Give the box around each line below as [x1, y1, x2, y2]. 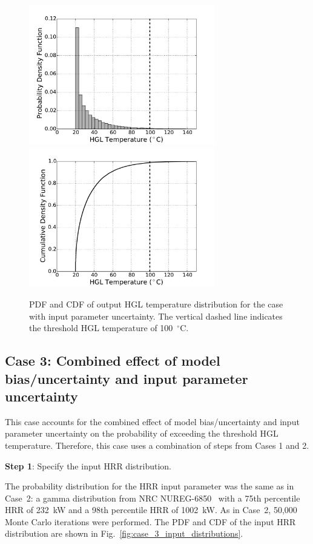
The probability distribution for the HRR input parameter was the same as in [5, 480, 294, 492]
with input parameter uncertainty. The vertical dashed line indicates [29, 309, 283, 322]
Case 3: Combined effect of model [5, 351, 220, 370]
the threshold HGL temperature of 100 [29, 321, 173, 334]
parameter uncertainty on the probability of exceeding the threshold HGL [5, 427, 278, 440]
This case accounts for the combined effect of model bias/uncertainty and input [5, 415, 300, 428]
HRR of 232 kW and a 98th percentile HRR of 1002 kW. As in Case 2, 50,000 [5, 503, 297, 516]
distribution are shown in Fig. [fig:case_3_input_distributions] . [5, 527, 243, 540]
